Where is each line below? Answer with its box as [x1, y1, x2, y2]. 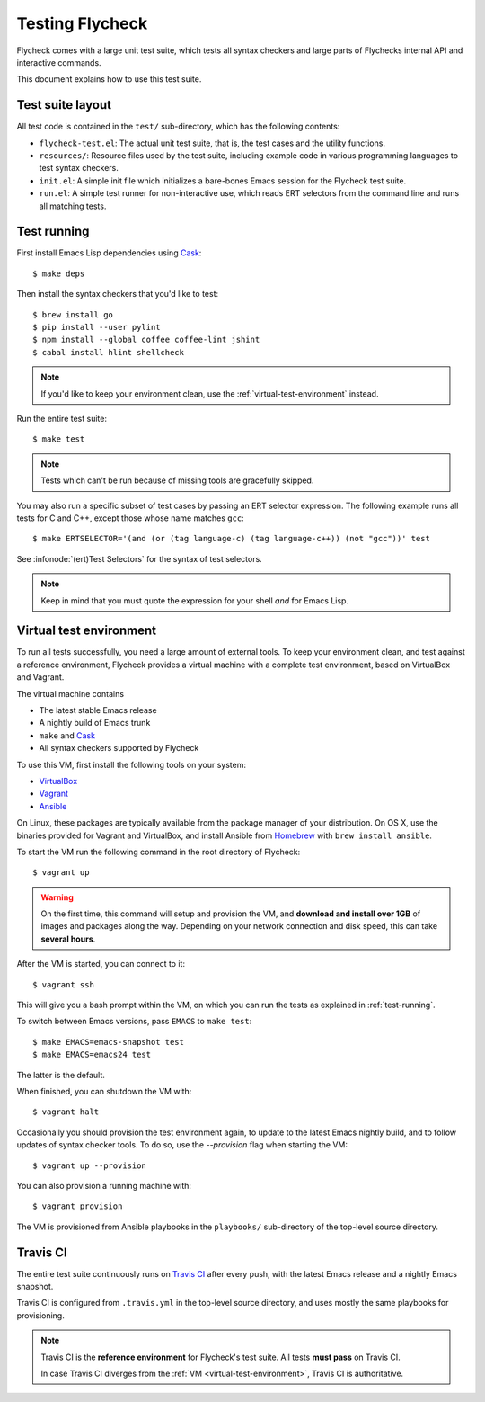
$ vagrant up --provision [32, 1160, 147, 1171]
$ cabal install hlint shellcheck [32, 347, 184, 357]
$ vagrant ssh [32, 979, 94, 989]
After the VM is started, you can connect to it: [16, 959, 186, 969]
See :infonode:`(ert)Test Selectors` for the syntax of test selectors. [16, 553, 262, 564]
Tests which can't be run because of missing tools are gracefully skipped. [40, 475, 314, 486]
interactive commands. [16, 57, 102, 67]
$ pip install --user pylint [32, 322, 161, 333]
